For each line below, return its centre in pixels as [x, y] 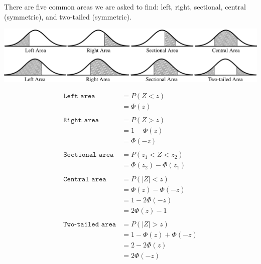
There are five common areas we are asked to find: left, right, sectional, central [125, 7]
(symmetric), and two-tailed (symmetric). [68, 16]
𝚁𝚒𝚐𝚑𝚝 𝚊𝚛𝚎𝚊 [81, 120]
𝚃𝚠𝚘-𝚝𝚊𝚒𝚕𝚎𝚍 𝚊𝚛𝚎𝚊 [90, 224]
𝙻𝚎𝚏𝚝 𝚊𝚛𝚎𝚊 [79, 96]
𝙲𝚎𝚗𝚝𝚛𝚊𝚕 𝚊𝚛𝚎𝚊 [85, 179]
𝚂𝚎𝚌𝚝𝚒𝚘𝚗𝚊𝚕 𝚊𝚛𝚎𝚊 [89, 155]
